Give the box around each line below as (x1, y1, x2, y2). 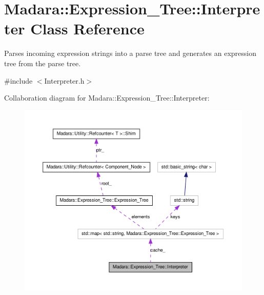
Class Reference (30, 18, 145, 39)
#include (4, 75, 33, 86)
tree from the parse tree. (4, 57, 81, 68)
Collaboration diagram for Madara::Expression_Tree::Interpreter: (4, 92, 210, 103)
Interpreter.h (44, 75, 85, 86)
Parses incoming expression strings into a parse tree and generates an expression (4, 48, 256, 58)
